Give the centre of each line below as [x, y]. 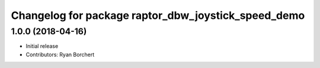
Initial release [42, 46]
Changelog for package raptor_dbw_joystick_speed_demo [158, 15]
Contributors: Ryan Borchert [60, 54]
